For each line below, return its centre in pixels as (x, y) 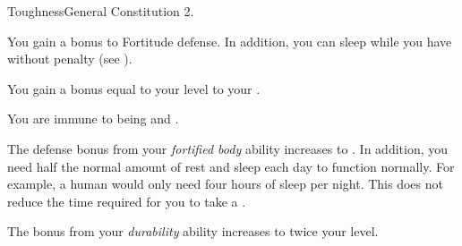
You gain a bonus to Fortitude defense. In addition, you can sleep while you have (230, 41)
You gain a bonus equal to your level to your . (134, 88)
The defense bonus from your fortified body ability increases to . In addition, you (228, 148)
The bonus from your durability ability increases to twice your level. (193, 231)
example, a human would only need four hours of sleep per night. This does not (225, 184)
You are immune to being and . (93, 119)
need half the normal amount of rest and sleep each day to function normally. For (231, 166)
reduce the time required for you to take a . (127, 201)
